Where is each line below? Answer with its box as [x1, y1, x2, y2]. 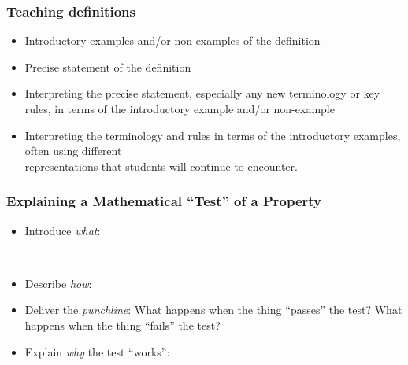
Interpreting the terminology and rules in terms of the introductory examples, [24, 127, 401, 143]
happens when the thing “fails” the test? [24, 316, 221, 333]
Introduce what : [24, 222, 101, 238]
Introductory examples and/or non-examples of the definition [24, 32, 321, 49]
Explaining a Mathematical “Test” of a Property [6, 191, 322, 211]
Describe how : [24, 275, 92, 291]
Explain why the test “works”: [24, 343, 170, 359]
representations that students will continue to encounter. [24, 157, 298, 174]
